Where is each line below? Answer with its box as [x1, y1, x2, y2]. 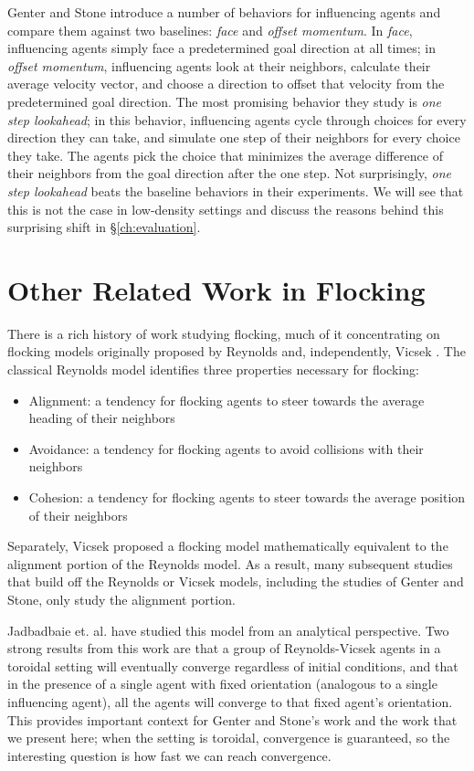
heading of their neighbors [28, 408, 175, 428]
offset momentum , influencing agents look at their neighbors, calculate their [7, 56, 431, 75]
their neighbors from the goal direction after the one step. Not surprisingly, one [7, 164, 452, 183]
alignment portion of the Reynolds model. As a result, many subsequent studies [7, 554, 453, 573]
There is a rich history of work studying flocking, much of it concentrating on [7, 323, 440, 343]
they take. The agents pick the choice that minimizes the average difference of [7, 145, 443, 164]
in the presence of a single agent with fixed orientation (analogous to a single [7, 674, 437, 693]
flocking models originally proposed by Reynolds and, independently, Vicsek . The [7, 342, 466, 361]
